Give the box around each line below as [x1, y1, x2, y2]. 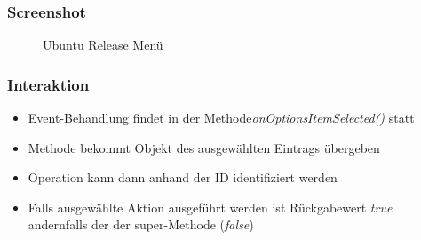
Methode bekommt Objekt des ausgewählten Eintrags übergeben [28, 138, 380, 156]
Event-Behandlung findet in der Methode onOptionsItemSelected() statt [28, 108, 415, 127]
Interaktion [7, 73, 90, 95]
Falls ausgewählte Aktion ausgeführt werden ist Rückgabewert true [28, 197, 393, 216]
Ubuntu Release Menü [43, 36, 163, 54]
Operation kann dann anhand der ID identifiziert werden [28, 168, 338, 187]
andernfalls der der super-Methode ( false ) [28, 215, 254, 234]
